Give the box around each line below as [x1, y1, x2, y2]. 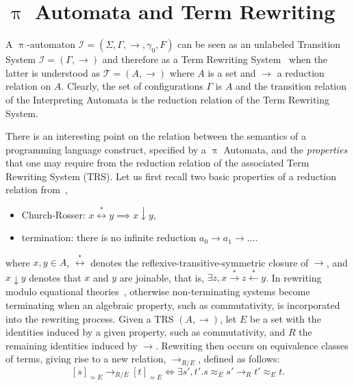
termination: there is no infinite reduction [21, 230, 197, 245]
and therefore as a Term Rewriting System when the [102, 52, 328, 66]
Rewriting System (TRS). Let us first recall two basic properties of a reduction [5, 169, 337, 183]
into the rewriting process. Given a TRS [5, 311, 174, 325]
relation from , [5, 182, 68, 197]
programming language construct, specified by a [5, 142, 207, 156]
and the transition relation [236, 79, 347, 93]
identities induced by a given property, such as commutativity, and [5, 325, 286, 339]
